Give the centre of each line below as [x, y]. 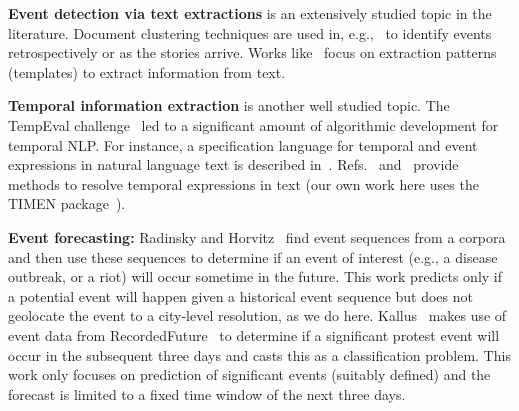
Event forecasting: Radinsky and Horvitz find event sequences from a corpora [257, 236]
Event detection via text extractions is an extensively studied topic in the [250, 13]
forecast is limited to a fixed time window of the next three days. [207, 393]
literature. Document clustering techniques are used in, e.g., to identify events [250, 32]
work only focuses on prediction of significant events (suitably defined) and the [249, 374]
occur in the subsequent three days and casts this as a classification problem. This [259, 354]
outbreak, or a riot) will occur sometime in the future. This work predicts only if [255, 276]
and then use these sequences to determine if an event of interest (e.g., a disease [253, 256]
